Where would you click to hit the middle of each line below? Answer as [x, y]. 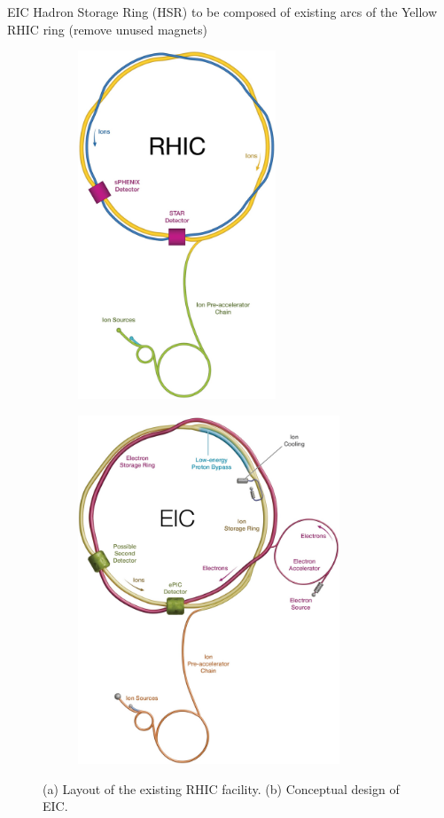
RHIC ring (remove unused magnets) [107, 29]
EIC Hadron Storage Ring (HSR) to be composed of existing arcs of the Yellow [222, 12]
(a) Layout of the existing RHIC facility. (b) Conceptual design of [221, 788]
